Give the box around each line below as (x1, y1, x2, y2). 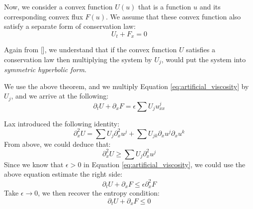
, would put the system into (161, 54, 246, 64)
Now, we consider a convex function (4, 1, 113, 11)
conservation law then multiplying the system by (4, 54, 152, 64)
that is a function (138, 1, 191, 11)
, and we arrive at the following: (11, 91, 109, 101)
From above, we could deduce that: (4, 138, 111, 149)
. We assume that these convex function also (106, 11, 241, 21)
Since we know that (4, 159, 64, 169)
